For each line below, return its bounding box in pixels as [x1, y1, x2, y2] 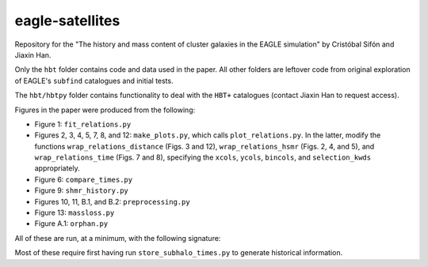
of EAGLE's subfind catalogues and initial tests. [14, 76, 174, 85]
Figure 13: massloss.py [34, 208, 115, 217]
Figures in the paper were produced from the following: [14, 105, 196, 115]
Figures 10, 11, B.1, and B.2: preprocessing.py [34, 197, 190, 206]
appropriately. [34, 164, 81, 173]
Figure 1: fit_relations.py [34, 119, 132, 129]
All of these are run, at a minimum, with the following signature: [14, 233, 221, 243]
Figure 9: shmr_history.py [34, 186, 128, 195]
